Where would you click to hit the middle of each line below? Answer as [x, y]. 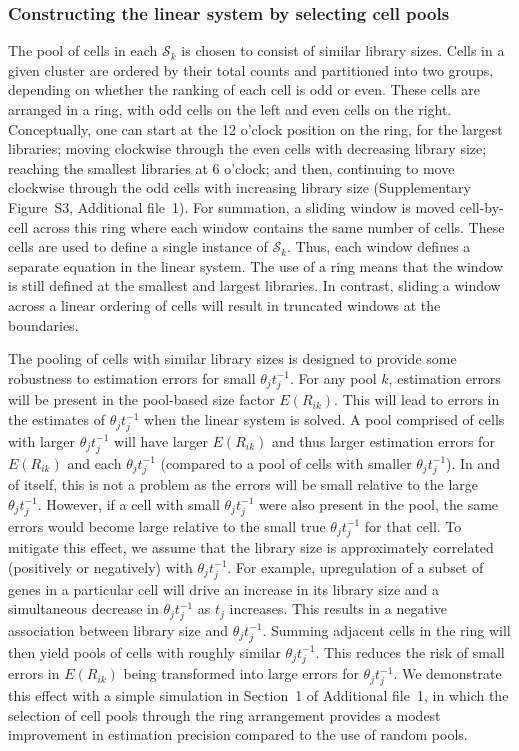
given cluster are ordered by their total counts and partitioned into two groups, [251, 69]
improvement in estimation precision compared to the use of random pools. [238, 734]
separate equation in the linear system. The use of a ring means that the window [256, 265]
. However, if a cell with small [128, 503]
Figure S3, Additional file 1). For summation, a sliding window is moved [231, 206]
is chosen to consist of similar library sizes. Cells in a [343, 50]
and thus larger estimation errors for [383, 440]
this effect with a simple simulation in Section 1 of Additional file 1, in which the [258, 695]
